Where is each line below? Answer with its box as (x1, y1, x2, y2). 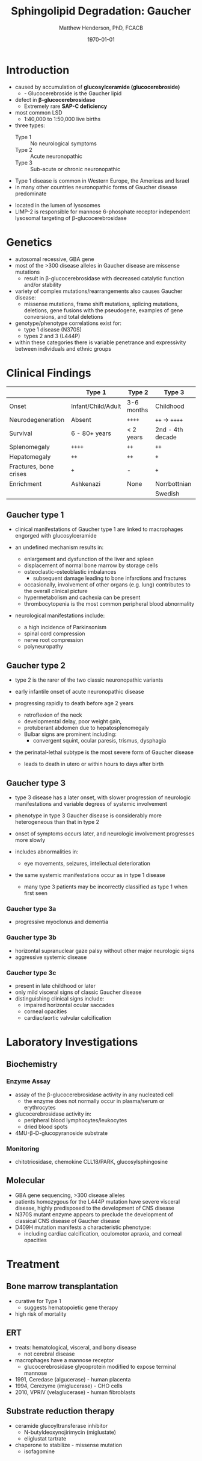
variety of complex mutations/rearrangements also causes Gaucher (14, 287, 183, 295)
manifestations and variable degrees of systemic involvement (14, 800, 167, 807)
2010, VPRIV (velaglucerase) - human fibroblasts (14, 1388, 136, 1396)
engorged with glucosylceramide (14, 532, 97, 539)
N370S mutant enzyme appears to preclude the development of (14, 1210, 173, 1218)
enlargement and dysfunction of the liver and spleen (23, 556, 154, 563)
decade (155, 433, 177, 441)
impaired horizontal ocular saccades (23, 1001, 114, 1008)
